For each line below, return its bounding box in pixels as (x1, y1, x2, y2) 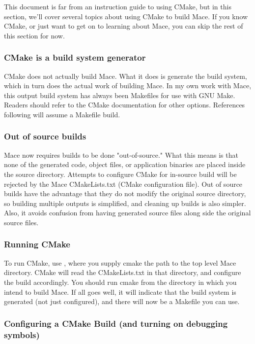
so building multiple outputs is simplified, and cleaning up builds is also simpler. (4, 198, 246, 208)
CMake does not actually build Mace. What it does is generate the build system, (4, 70, 247, 81)
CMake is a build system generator (4, 51, 146, 64)
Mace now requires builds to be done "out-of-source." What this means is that (4, 149, 238, 160)
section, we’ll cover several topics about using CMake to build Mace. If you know (4, 11, 248, 21)
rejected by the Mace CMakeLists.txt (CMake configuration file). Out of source (4, 178, 243, 189)
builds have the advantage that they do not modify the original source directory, (4, 188, 246, 199)
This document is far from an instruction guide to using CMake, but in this (4, 1, 231, 11)
